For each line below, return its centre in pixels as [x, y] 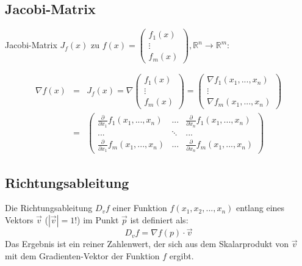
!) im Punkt [97, 220]
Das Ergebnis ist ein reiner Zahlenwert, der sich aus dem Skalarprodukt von [147, 244]
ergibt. [182, 255]
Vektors [19, 220]
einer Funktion [140, 208]
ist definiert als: [159, 220]
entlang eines [261, 208]
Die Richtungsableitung [49, 208]
